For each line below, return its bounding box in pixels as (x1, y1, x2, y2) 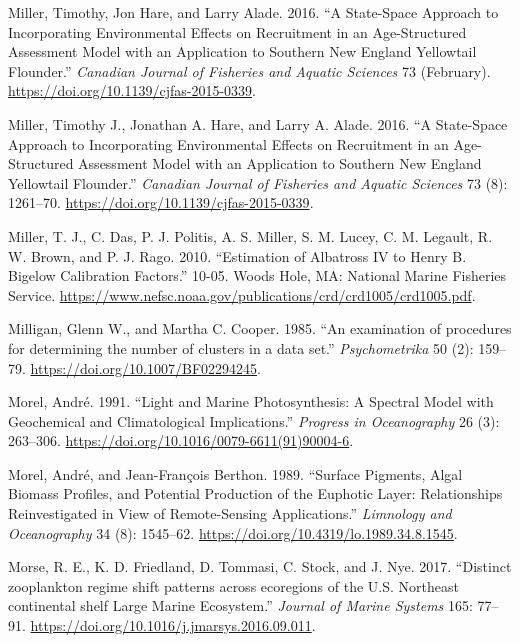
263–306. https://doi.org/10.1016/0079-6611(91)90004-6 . (8, 430, 354, 451)
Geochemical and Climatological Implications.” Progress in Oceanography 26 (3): (8, 410, 500, 431)
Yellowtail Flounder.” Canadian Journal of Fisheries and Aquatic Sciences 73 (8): (8, 172, 508, 193)
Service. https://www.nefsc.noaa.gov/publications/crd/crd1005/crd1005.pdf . (8, 284, 476, 305)
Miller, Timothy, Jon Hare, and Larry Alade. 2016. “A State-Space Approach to (8, 2, 499, 22)
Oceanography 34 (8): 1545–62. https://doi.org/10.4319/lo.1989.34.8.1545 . (8, 522, 458, 543)
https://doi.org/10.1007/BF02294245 (30, 357, 258, 378)
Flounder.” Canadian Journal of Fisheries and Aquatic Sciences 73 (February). (8, 60, 491, 81)
